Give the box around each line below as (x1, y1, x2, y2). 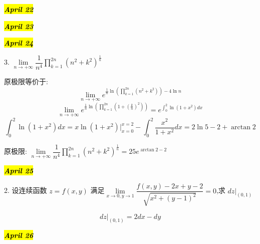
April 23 (4, 21, 34, 31)
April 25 (4, 165, 34, 176)
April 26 (4, 230, 34, 240)
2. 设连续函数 (4, 185, 47, 195)
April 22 (4, 4, 34, 14)
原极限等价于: (4, 76, 48, 87)
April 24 (4, 38, 34, 48)
